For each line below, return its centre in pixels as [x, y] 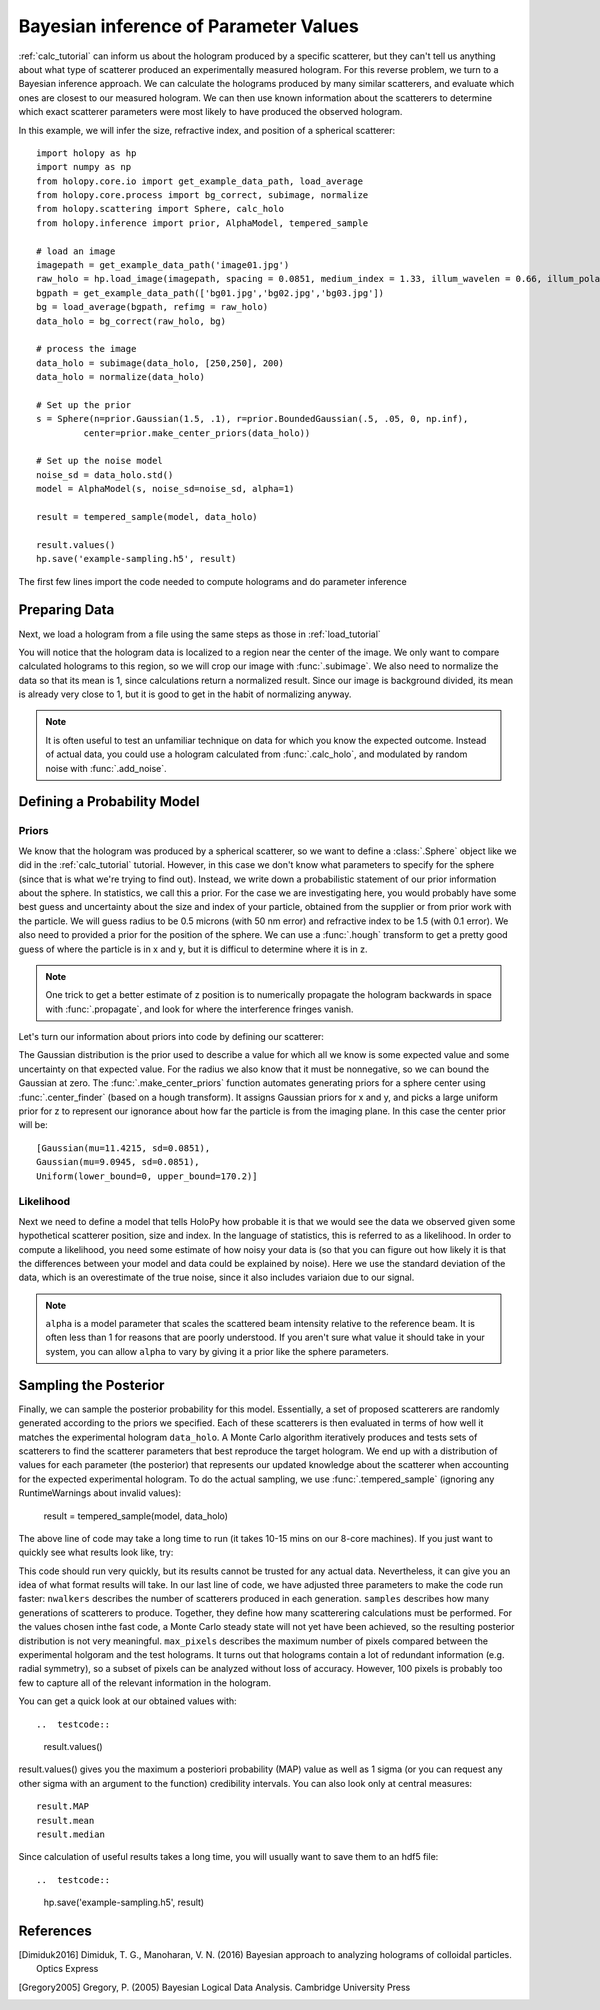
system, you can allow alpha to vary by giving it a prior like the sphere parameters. [217, 1351]
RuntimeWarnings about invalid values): [100, 1493]
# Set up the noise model [100, 461]
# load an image [76, 251]
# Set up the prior [84, 404]
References [55, 1930]
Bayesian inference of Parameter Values [188, 26]
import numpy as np [84, 167]
